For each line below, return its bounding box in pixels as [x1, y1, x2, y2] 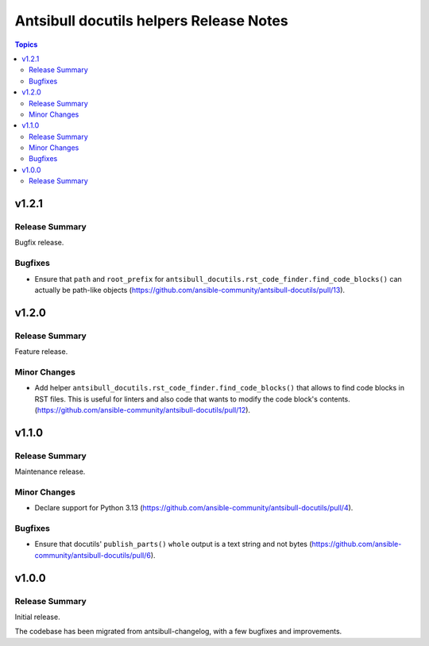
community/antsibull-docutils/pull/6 [34, 550, 151, 559]
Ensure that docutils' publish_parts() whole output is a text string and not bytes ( [34, 540, 312, 549]
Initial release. [14, 612, 60, 621]
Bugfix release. [14, 238, 64, 248]
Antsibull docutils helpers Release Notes [14, 12, 289, 29]
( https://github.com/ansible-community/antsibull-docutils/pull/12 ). [34, 406, 250, 414]
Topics [14, 40, 38, 49]
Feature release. [14, 347, 68, 356]
